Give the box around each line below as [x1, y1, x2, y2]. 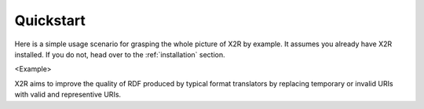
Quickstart [14, 12, 86, 29]
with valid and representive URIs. [14, 90, 122, 100]
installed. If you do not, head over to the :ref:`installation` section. [14, 49, 225, 59]
